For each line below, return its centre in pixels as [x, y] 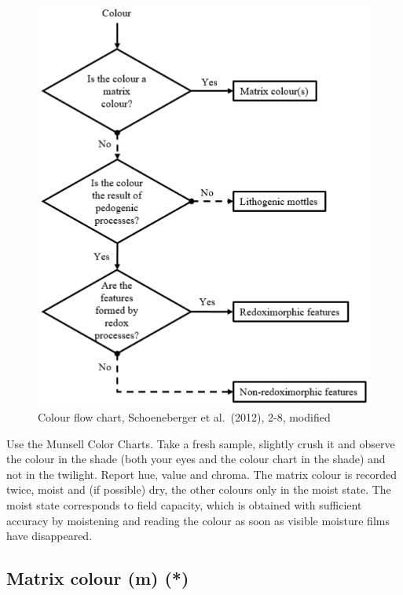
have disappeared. [49, 536]
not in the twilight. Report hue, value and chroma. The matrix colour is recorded [202, 474]
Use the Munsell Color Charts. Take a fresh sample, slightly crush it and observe [201, 443]
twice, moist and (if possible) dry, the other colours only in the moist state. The [199, 489]
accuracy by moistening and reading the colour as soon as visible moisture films [198, 520]
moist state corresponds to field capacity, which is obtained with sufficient [184, 504]
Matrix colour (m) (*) [98, 578]
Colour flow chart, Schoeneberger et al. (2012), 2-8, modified [184, 416]
